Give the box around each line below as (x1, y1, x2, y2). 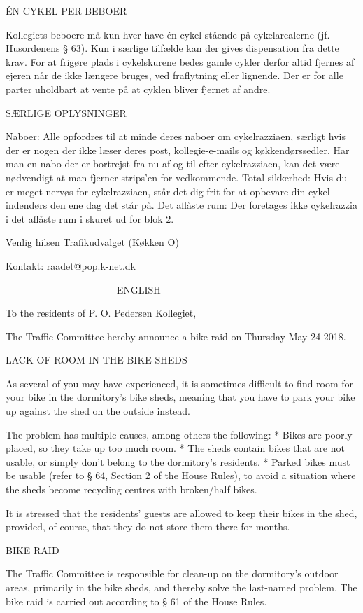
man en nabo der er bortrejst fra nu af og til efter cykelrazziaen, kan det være (6, 156, 340, 171)
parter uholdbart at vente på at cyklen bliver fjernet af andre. (6, 81, 271, 96)
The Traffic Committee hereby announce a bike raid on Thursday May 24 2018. (6, 329, 346, 343)
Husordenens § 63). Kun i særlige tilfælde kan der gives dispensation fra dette (6, 41, 339, 55)
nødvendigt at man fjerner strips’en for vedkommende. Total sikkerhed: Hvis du (6, 170, 348, 184)
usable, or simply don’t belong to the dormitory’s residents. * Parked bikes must (6, 454, 350, 469)
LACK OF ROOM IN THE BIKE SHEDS (6, 352, 187, 367)
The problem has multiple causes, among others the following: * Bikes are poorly (6, 427, 353, 441)
